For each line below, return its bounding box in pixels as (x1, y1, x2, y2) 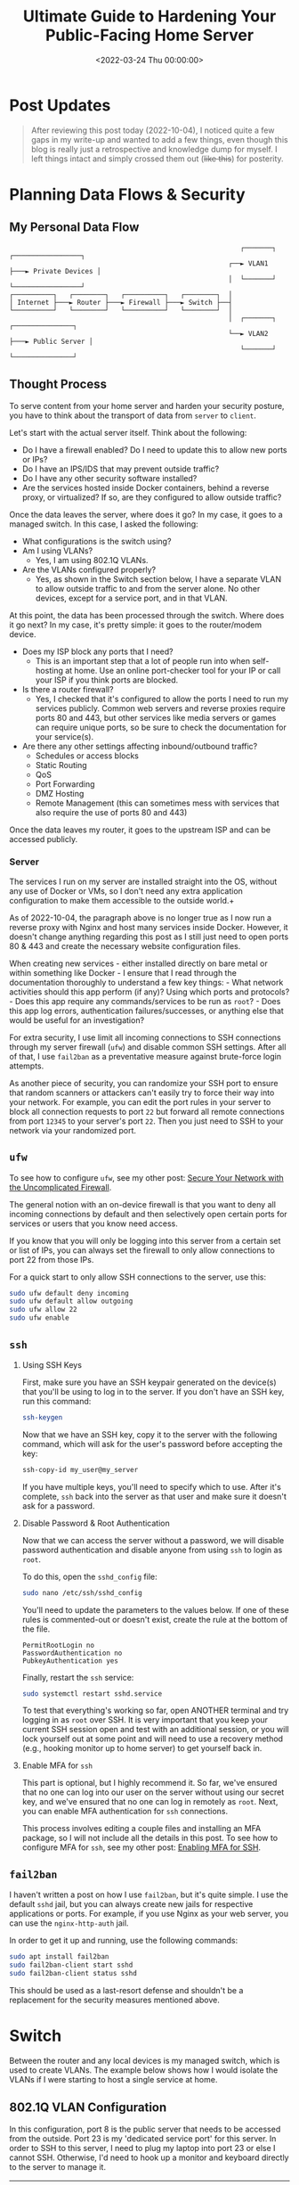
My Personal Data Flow (9, 220, 140, 235)
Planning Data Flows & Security (9, 184, 246, 204)
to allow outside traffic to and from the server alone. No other (35, 583, 261, 593)
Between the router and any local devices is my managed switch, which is (9, 2055, 280, 2066)
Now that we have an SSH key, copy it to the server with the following (21, 1428, 278, 1440)
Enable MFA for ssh (21, 1760, 93, 1771)
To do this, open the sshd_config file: (21, 1571, 158, 1582)
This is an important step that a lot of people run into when (35, 655, 251, 666)
